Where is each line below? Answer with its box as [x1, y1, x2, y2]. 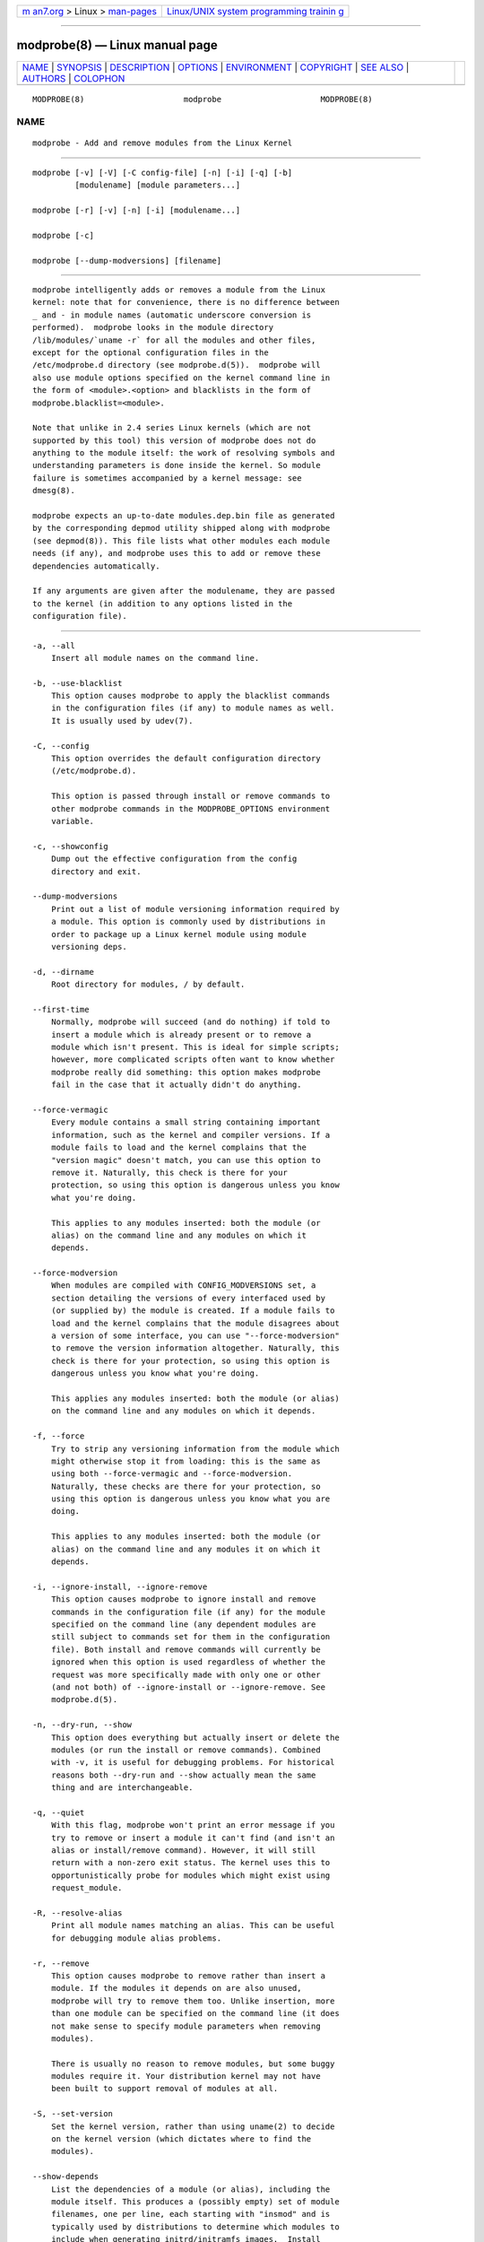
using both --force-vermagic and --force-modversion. [50, 1469, 293, 1479]
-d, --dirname [32, 967, 94, 977]
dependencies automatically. [32, 560, 160, 571]
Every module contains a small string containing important [50, 1117, 322, 1127]
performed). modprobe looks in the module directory [32, 323, 273, 333]
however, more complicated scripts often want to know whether [50, 1055, 335, 1065]
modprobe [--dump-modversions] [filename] [32, 256, 222, 265]
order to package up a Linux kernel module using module [50, 929, 307, 939]
